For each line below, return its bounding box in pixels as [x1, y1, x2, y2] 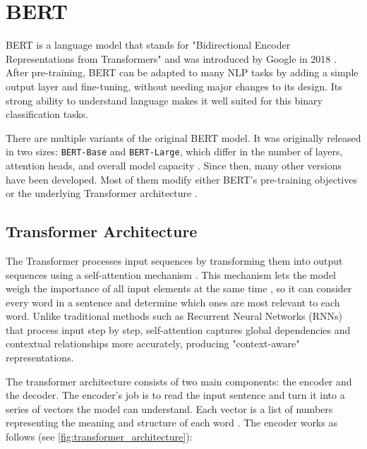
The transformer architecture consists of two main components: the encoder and [6, 373, 352, 388]
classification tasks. [6, 107, 88, 121]
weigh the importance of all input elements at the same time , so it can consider [6, 281, 352, 296]
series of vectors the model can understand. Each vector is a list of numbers [6, 401, 333, 416]
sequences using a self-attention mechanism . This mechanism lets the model [6, 267, 336, 282]
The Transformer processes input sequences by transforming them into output [6, 253, 343, 268]
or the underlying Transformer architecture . [6, 186, 198, 200]
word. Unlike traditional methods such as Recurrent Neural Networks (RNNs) [6, 309, 342, 323]
